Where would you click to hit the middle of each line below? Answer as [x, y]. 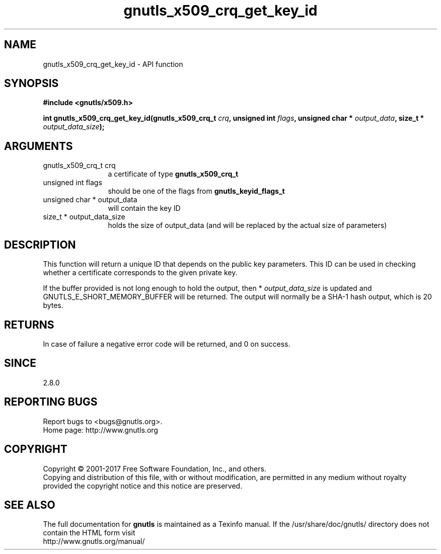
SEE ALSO [30, 505]
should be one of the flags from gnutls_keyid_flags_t [196, 191]
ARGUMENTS [39, 146]
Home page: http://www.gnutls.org [100, 430]
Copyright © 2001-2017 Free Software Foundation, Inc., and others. [155, 468]
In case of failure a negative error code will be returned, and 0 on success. [167, 344]
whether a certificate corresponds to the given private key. [140, 273]
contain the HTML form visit [89, 533]
